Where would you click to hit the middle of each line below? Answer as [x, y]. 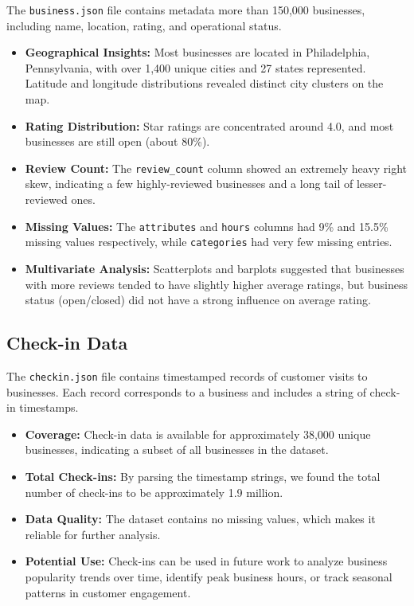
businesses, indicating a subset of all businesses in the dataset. [177, 450]
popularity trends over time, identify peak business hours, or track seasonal [209, 576]
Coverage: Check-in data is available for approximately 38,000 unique [198, 434]
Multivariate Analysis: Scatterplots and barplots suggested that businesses [215, 268]
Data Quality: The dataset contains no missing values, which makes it [200, 519]
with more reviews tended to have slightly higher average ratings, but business [216, 284]
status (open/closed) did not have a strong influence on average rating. [198, 300]
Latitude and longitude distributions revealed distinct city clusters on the [204, 83]
